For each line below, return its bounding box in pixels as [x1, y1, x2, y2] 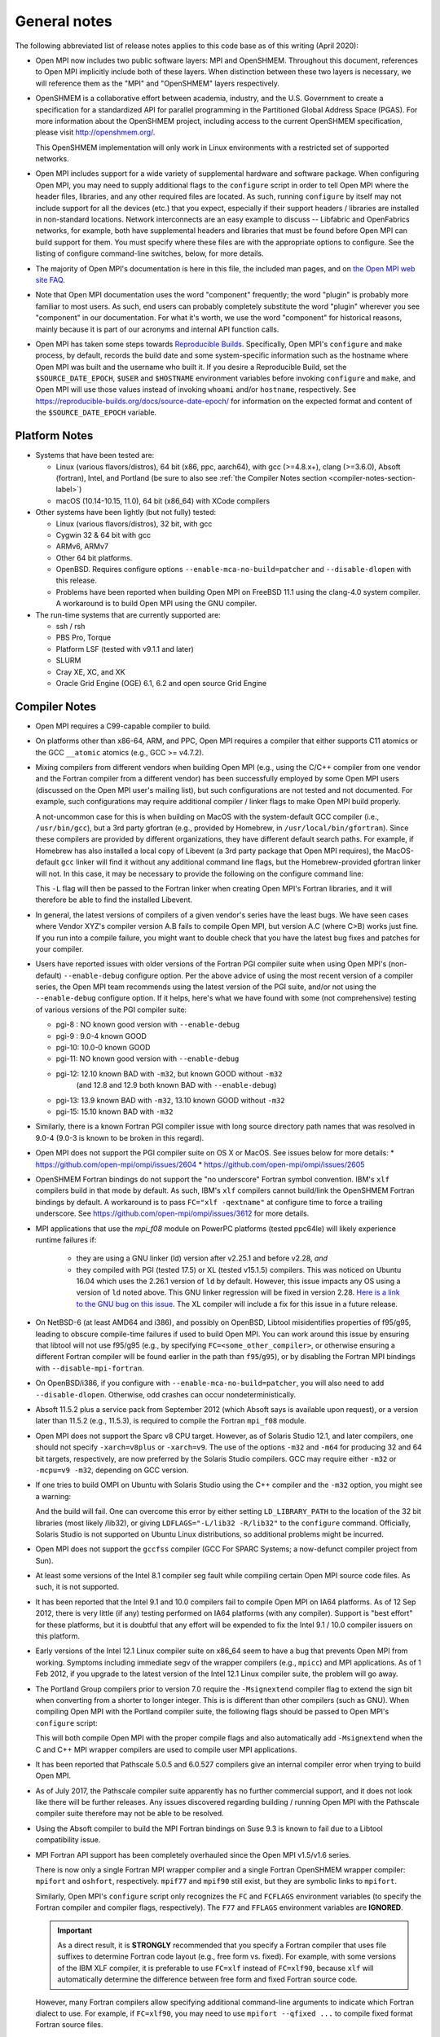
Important [57, 1925, 93, 1935]
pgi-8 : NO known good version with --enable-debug [55, 1019, 240, 1030]
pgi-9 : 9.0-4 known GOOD [55, 1031, 147, 1040]
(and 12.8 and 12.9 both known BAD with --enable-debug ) [76, 1080, 277, 1090]
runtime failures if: [35, 1234, 97, 1244]
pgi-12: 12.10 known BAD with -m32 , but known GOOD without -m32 [55, 1068, 283, 1079]
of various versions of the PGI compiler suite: [35, 1005, 187, 1014]
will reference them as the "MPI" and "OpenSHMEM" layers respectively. [35, 78, 280, 88]
